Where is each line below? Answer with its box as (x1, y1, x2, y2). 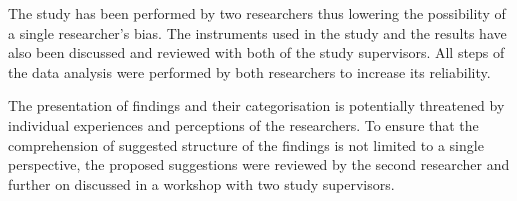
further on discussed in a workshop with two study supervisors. (8, 173, 395, 194)
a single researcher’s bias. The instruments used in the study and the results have (8, 22, 507, 43)
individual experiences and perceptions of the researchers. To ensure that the (8, 114, 479, 135)
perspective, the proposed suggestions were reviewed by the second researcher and (8, 154, 510, 175)
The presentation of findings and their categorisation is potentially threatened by (8, 95, 505, 116)
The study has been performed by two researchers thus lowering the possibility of (8, 3, 506, 23)
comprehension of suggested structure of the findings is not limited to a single (8, 134, 484, 155)
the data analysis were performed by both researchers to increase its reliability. (8, 61, 491, 82)
